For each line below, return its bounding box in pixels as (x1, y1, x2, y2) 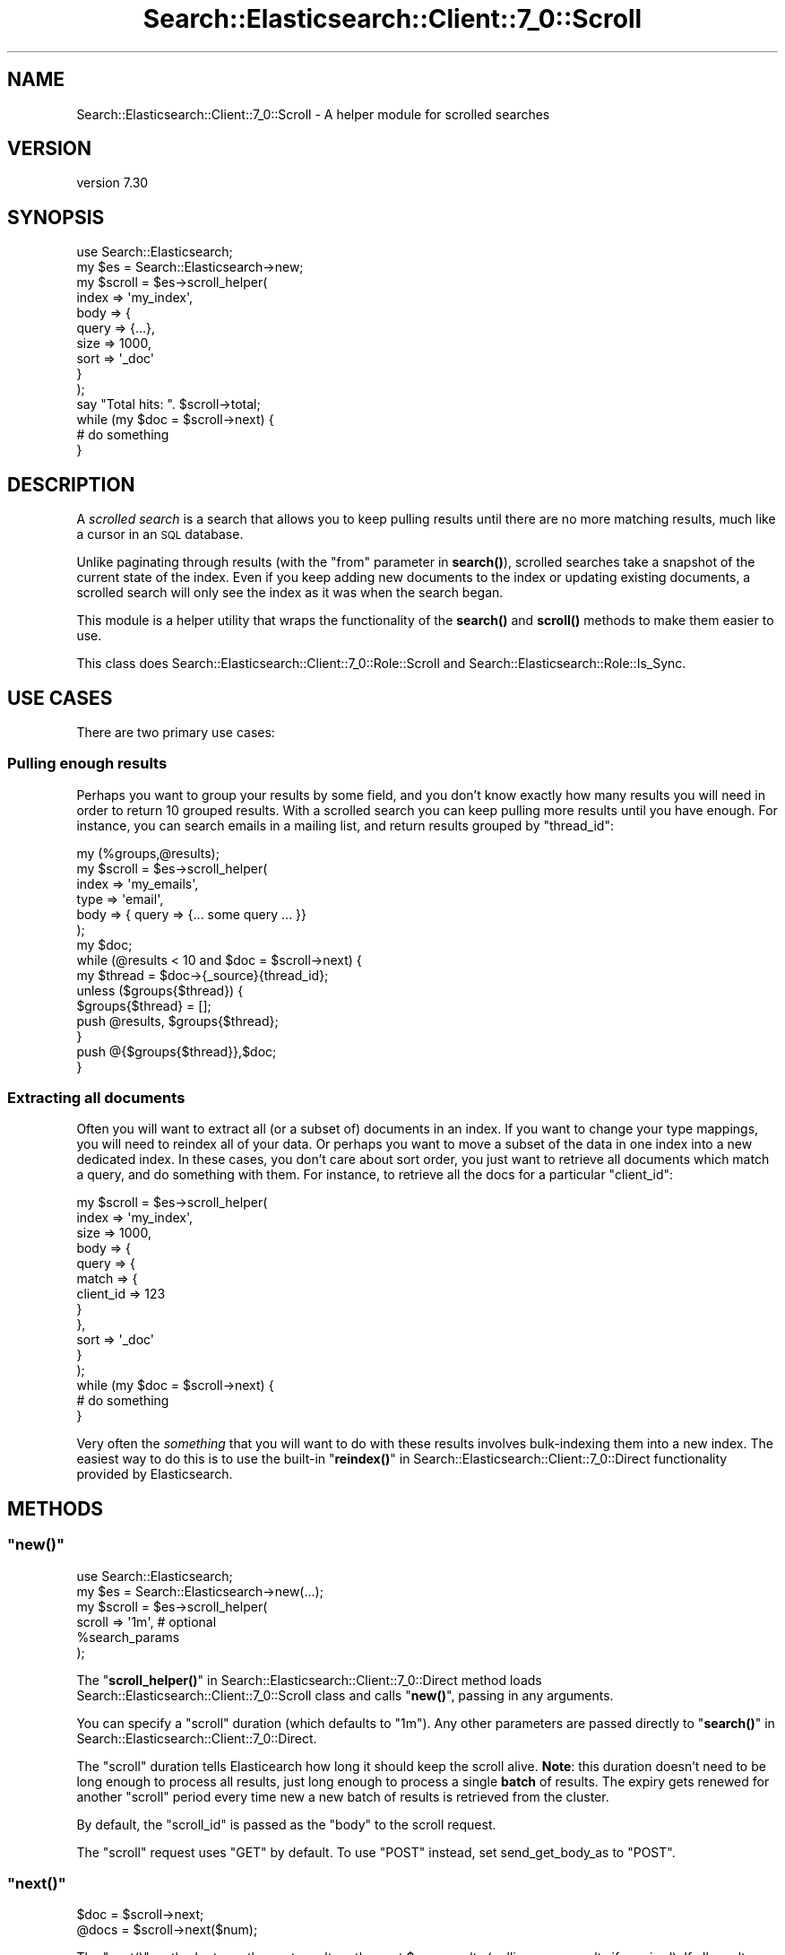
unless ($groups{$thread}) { (76, 982, 244, 998)
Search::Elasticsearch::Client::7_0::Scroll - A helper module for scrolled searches (76, 106, 550, 122)
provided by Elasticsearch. (76, 1466, 233, 1482)
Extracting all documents (7, 1089, 185, 1108)
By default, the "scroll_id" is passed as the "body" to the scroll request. (76, 1816, 496, 1832)
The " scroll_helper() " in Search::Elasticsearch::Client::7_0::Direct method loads (76, 1672, 542, 1688)
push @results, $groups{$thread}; (76, 1012, 279, 1029)
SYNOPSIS (7, 205, 105, 229)
